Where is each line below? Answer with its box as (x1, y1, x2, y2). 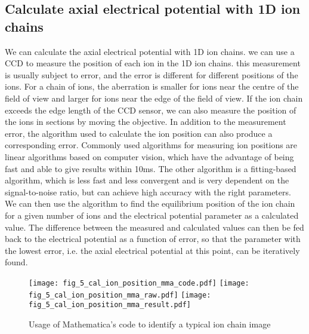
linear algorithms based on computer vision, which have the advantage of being (5, 150, 294, 163)
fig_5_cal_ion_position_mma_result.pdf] (29, 301, 191, 310)
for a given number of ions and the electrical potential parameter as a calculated (5, 209, 299, 221)
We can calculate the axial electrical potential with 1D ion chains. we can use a (5, 45, 295, 57)
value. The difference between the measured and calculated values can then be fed (5, 220, 304, 233)
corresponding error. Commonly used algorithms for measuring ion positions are (5, 139, 298, 151)
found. (5, 256, 28, 268)
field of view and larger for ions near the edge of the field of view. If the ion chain (5, 91, 303, 104)
